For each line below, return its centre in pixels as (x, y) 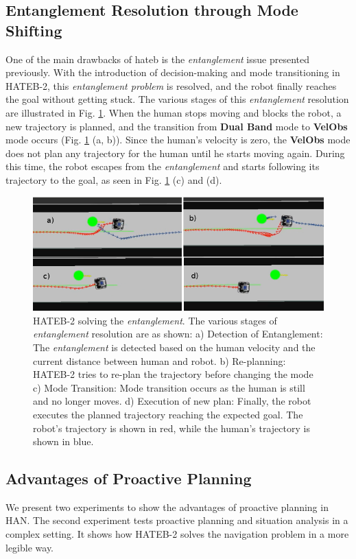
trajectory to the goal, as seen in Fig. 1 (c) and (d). (114, 179)
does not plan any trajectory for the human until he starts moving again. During (175, 153)
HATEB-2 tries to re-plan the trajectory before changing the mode (173, 374)
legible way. (29, 547)
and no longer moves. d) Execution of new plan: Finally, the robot (172, 401)
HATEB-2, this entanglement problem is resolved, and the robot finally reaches (171, 85)
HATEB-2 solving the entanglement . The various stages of (155, 320)
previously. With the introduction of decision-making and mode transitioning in (173, 72)
